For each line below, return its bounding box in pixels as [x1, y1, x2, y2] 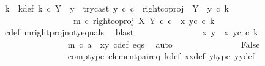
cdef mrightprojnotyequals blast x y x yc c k [4, 26, 258, 38]
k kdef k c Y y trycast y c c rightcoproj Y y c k [4, 2, 229, 14]
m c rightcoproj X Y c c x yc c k [73, 13, 215, 26]
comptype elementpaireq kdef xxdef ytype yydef [67, 50, 255, 62]
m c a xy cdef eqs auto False [67, 37, 260, 50]
